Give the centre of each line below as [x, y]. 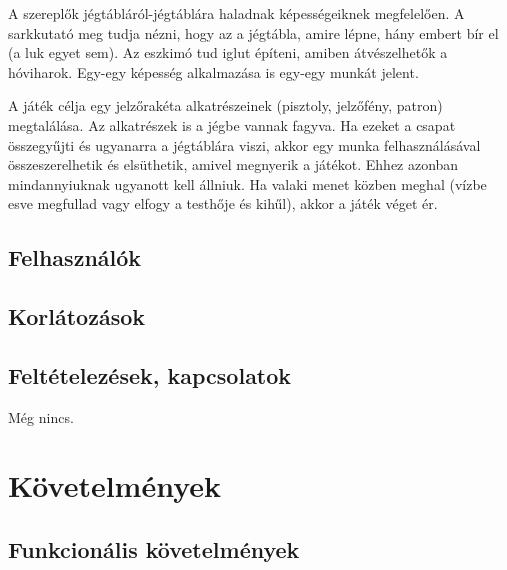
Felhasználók [75, 257]
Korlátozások [77, 316]
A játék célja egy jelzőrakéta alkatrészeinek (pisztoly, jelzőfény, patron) [225, 105]
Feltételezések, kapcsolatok [150, 374]
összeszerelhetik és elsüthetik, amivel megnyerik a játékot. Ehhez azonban [233, 164]
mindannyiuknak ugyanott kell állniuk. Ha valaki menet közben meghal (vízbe [247, 183]
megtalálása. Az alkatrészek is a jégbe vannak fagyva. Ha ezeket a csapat [232, 124]
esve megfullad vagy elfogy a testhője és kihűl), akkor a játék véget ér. [223, 203]
